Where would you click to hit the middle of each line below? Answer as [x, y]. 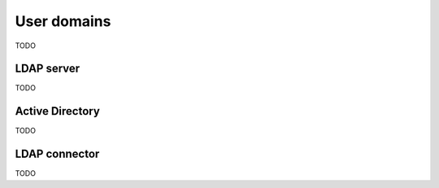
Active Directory [58, 111]
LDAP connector [57, 154]
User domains [63, 21]
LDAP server [48, 69]
